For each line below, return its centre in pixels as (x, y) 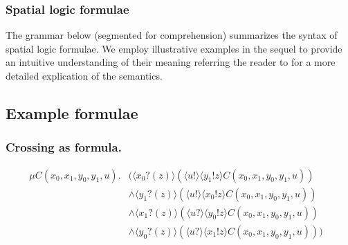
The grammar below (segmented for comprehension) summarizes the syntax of (172, 35)
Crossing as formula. (64, 147)
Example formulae (72, 112)
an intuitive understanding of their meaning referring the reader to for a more (171, 62)
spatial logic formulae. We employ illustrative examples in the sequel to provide (174, 48)
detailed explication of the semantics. (84, 75)
